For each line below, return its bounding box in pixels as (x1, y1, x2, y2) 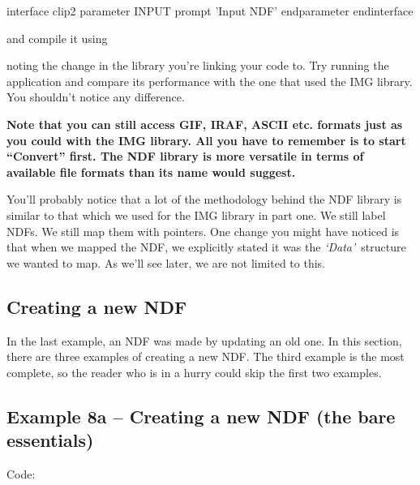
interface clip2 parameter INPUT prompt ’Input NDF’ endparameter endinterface (6, 2, 414, 19)
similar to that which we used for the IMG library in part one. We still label (6, 206, 386, 223)
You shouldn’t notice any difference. (6, 88, 185, 105)
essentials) (6, 427, 94, 453)
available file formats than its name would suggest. (6, 163, 296, 180)
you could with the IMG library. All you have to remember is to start (6, 131, 406, 148)
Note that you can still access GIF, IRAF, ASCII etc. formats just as (6, 115, 403, 132)
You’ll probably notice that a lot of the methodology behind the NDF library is (6, 191, 402, 208)
